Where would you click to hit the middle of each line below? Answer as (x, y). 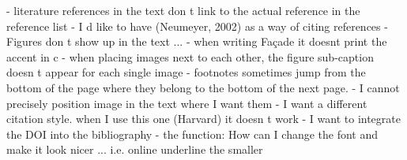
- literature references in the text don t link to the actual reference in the (183, 10)
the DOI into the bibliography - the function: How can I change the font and (192, 134)
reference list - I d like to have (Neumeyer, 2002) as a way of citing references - (197, 26)
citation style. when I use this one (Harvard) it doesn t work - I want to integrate (203, 119)
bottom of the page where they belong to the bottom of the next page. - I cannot (203, 87)
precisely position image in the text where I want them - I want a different (187, 103)
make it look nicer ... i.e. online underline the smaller (135, 149)
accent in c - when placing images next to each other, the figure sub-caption (190, 56)
